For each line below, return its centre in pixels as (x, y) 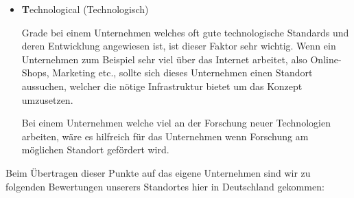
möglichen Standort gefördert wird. (95, 150)
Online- (326, 59)
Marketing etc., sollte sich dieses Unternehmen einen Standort (182, 73)
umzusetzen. (47, 99)
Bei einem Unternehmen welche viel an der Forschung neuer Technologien (176, 123)
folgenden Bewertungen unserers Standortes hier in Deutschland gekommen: (165, 186)
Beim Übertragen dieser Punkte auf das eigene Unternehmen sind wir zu (158, 172)
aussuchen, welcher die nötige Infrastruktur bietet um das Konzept (162, 86)
